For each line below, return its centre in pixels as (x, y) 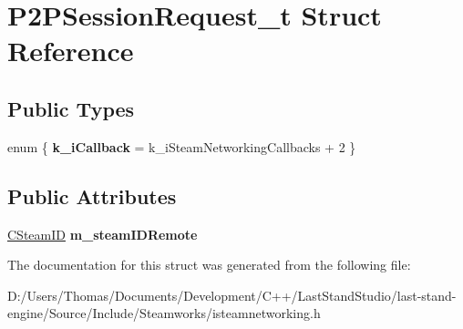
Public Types (71, 108)
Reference (71, 51)
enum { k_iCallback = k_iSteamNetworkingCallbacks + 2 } (182, 146)
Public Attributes (92, 195)
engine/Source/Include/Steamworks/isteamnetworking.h (164, 313)
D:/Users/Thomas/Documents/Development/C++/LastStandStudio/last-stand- (232, 295)
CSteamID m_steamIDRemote (103, 234)
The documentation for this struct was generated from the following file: (209, 265)
